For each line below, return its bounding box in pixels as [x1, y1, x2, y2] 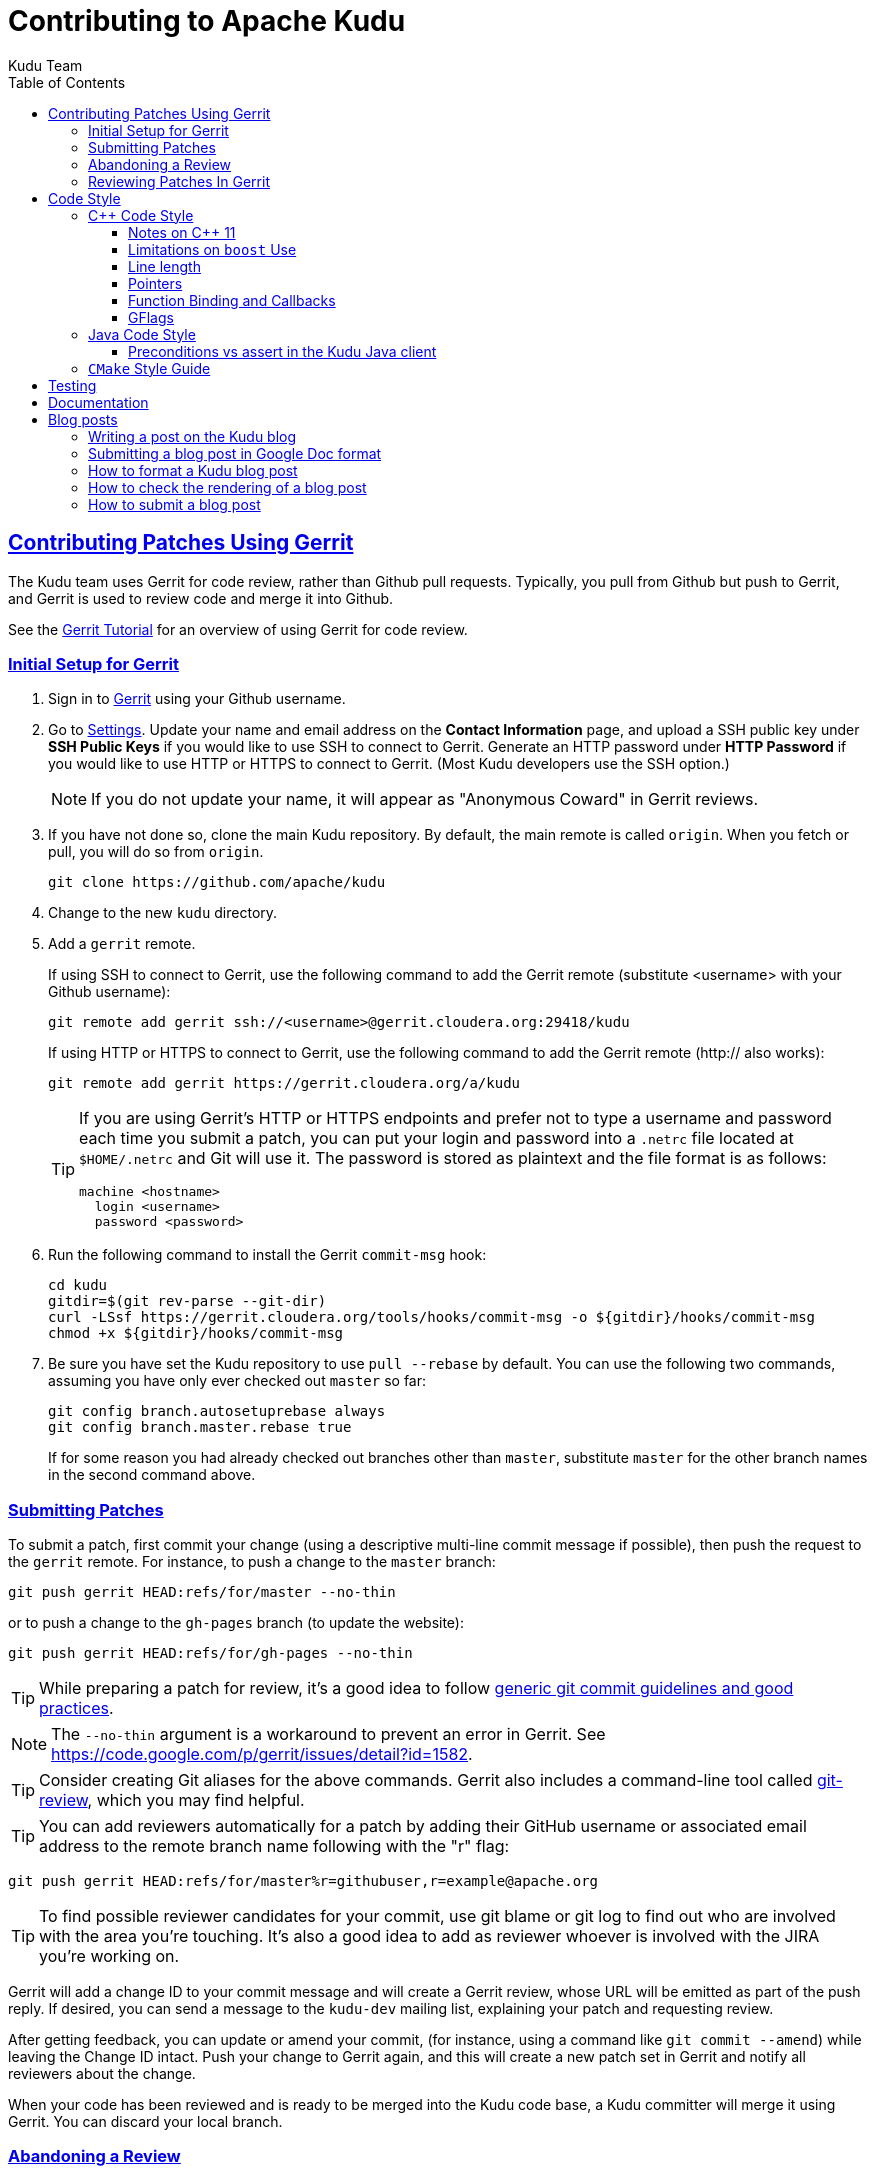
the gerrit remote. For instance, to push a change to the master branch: [8, 1553, 496, 1571]
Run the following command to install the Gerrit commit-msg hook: [48, 1246, 487, 1264]
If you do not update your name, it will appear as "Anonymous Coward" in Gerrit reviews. [91, 789, 759, 810]
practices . [39, 1698, 114, 1719]
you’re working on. [39, 1946, 180, 1967]
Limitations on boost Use [128, 240, 297, 258]
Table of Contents [8, 73, 126, 91]
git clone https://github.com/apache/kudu [48, 874, 386, 891]
